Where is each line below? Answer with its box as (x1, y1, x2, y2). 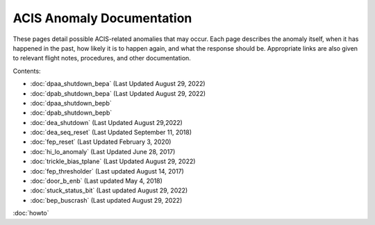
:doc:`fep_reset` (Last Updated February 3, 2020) (30, 137, 172, 146)
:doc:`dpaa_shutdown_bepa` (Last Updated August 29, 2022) (30, 80, 206, 88)
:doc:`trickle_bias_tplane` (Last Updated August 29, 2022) (30, 157, 196, 166)
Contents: (12, 67, 41, 75)
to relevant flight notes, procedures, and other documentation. (12, 54, 191, 62)
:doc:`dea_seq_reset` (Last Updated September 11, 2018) (30, 128, 192, 137)
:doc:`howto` (12, 209, 49, 217)
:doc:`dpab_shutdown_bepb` (30, 108, 112, 117)
